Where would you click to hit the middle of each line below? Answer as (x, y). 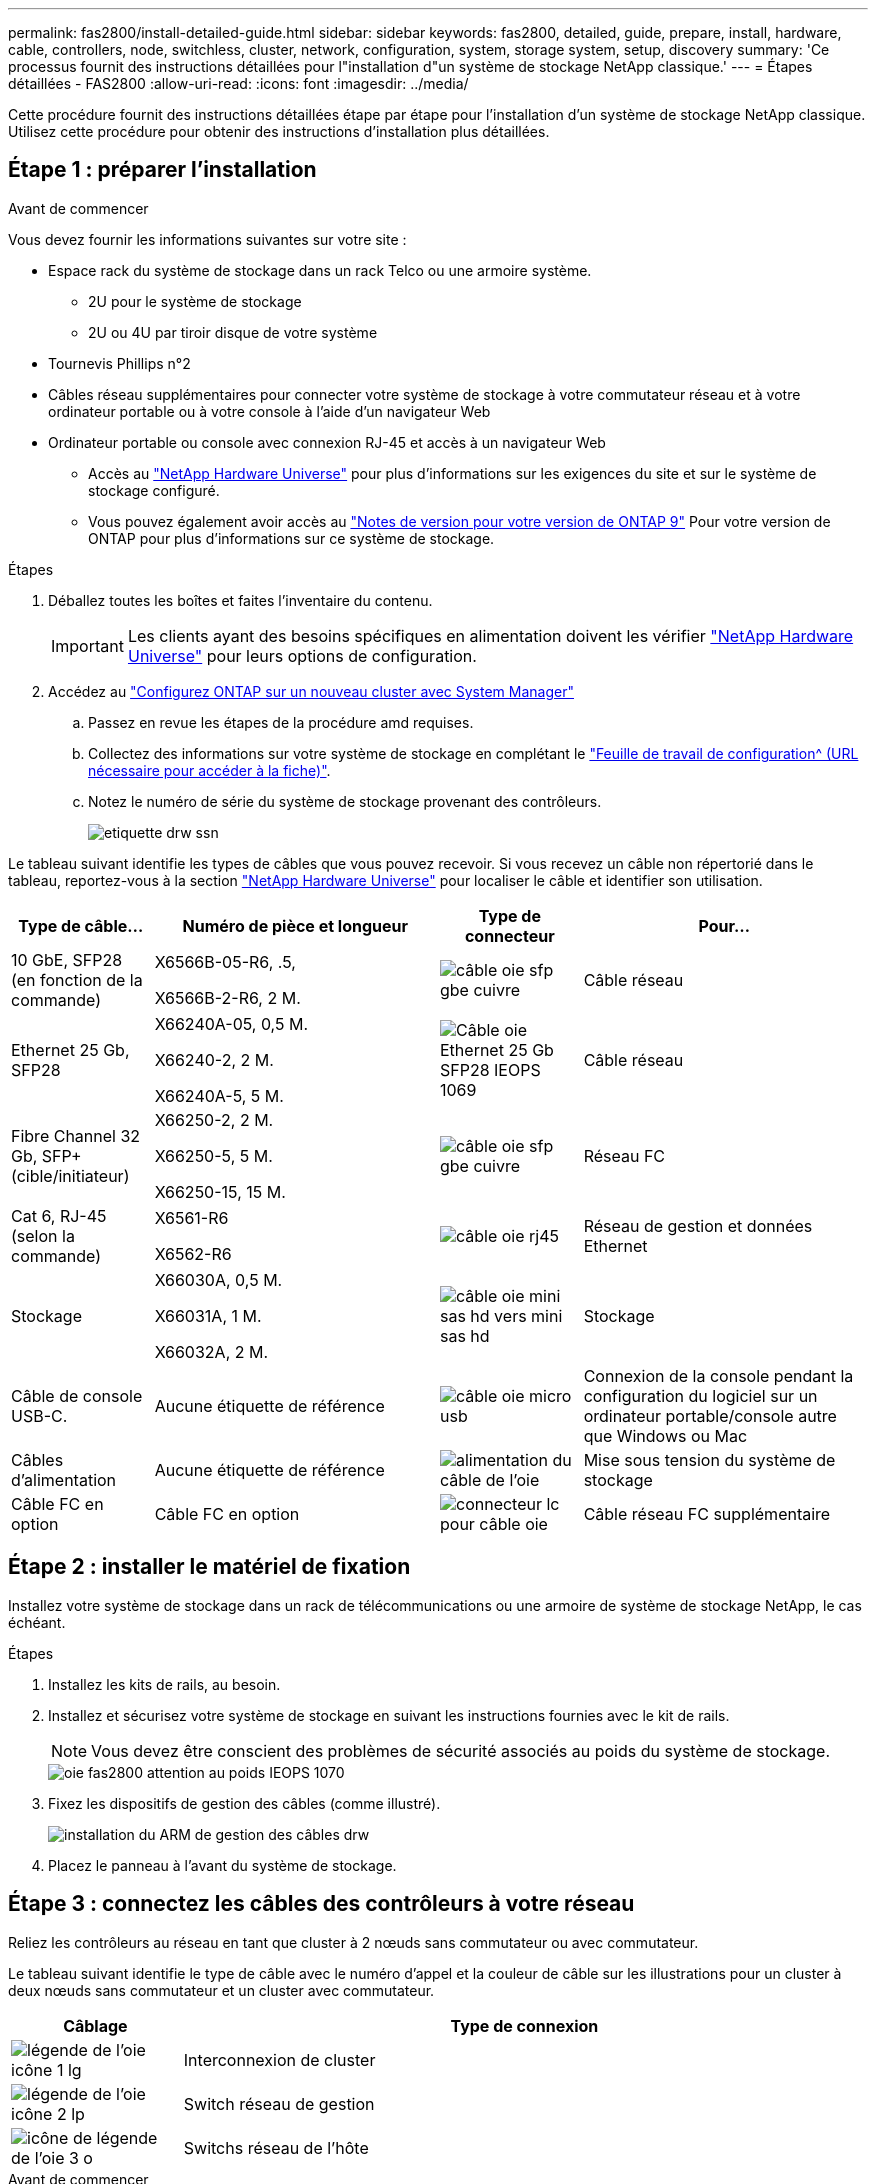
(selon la (43, 1235)
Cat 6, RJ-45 (59, 1215)
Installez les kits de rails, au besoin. (164, 1684)
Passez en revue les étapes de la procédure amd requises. (281, 722)
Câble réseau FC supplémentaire (707, 1513)
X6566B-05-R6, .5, (225, 961)
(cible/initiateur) (70, 1175)
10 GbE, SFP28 (67, 959)
